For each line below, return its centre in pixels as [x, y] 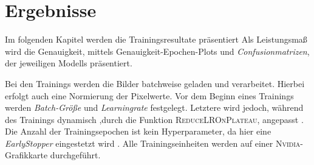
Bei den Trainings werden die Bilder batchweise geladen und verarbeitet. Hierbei [155, 83]
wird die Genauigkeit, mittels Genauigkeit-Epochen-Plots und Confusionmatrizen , [157, 51]
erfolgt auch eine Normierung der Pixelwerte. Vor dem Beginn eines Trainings [149, 95]
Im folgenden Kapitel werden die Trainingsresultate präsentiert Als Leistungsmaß [156, 39]
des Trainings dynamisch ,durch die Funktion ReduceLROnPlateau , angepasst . [154, 119]
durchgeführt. [75, 155]
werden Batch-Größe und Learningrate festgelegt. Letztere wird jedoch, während [154, 107]
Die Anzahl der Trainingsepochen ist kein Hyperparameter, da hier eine [138, 131]
